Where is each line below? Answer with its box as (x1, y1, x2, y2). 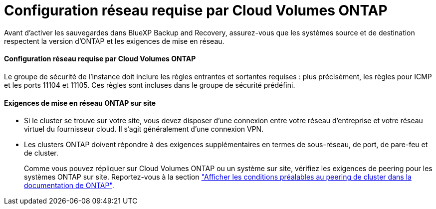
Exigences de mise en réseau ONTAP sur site (4, 98, 156, 107)
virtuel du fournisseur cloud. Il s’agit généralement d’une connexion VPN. (24, 125, 264, 134)
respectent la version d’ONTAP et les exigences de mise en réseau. (4, 36, 224, 45)
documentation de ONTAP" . (24, 181, 114, 190)
